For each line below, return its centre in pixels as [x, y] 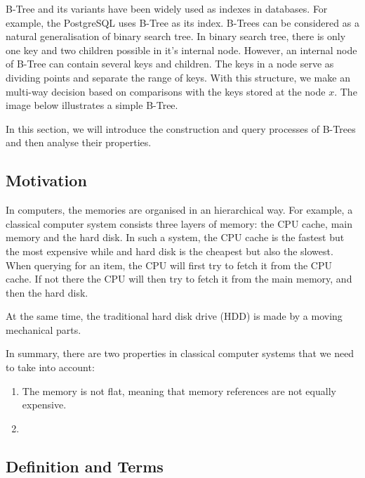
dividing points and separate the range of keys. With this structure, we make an [178, 77]
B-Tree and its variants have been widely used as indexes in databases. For [167, 8]
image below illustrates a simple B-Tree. [92, 105]
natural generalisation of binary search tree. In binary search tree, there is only [176, 36]
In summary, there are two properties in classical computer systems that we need [180, 353]
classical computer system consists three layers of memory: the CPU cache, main [179, 223]
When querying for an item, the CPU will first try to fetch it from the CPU [169, 265]
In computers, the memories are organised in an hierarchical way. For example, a [179, 210]
